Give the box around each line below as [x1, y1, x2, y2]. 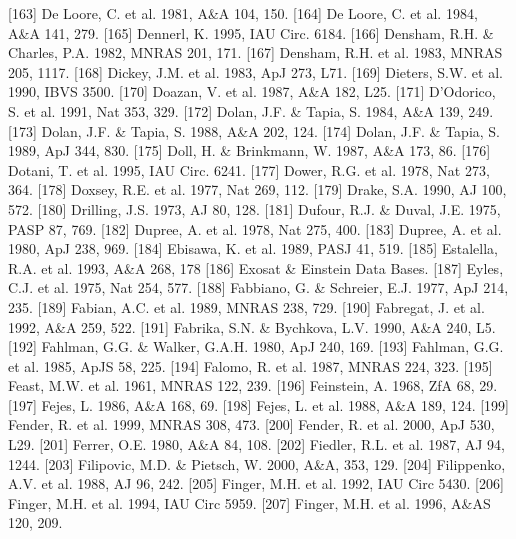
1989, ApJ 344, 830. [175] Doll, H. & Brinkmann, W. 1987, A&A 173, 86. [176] [8, 140, 491, 161]
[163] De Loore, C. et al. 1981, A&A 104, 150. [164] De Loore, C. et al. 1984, [8, 3, 478, 23]
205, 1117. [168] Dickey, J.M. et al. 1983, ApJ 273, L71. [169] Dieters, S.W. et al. [8, 61, 503, 82]
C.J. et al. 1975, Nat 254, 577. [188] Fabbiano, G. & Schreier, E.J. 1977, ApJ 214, [8, 277, 509, 298]
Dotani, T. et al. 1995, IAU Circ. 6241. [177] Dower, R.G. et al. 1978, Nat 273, [8, 159, 490, 180]
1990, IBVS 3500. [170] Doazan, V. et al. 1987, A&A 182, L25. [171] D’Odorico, [8, 81, 496, 102]
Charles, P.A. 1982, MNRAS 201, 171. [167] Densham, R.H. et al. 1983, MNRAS [8, 42, 503, 63]
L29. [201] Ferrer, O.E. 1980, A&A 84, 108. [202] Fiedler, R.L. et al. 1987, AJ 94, [8, 434, 505, 455]
